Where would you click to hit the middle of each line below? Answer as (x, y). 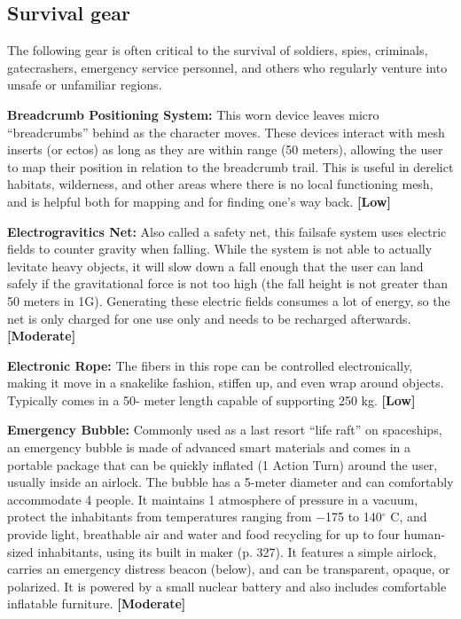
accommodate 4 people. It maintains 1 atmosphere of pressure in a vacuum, (213, 499)
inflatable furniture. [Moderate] (97, 603)
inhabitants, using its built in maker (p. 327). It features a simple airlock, (237, 551)
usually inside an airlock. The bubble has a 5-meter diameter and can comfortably (230, 482)
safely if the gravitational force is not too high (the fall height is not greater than (228, 283)
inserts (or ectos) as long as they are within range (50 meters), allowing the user (225, 149)
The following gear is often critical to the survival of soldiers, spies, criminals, (218, 50)
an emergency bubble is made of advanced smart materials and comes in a (209, 447)
